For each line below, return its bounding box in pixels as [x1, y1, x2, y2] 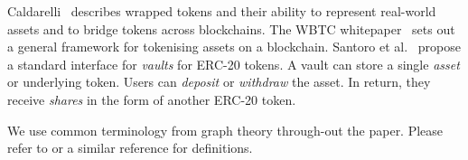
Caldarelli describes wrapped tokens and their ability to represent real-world [7, 2, 436, 20]
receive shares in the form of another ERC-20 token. [7, 89, 296, 108]
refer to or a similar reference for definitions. [7, 138, 253, 157]
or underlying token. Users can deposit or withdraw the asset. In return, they [7, 72, 431, 91]
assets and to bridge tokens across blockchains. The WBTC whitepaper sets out [7, 19, 455, 38]
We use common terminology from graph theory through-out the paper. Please [7, 120, 444, 139]
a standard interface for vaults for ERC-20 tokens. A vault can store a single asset [7, 54, 460, 73]
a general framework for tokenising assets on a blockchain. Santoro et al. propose [7, 37, 461, 56]
